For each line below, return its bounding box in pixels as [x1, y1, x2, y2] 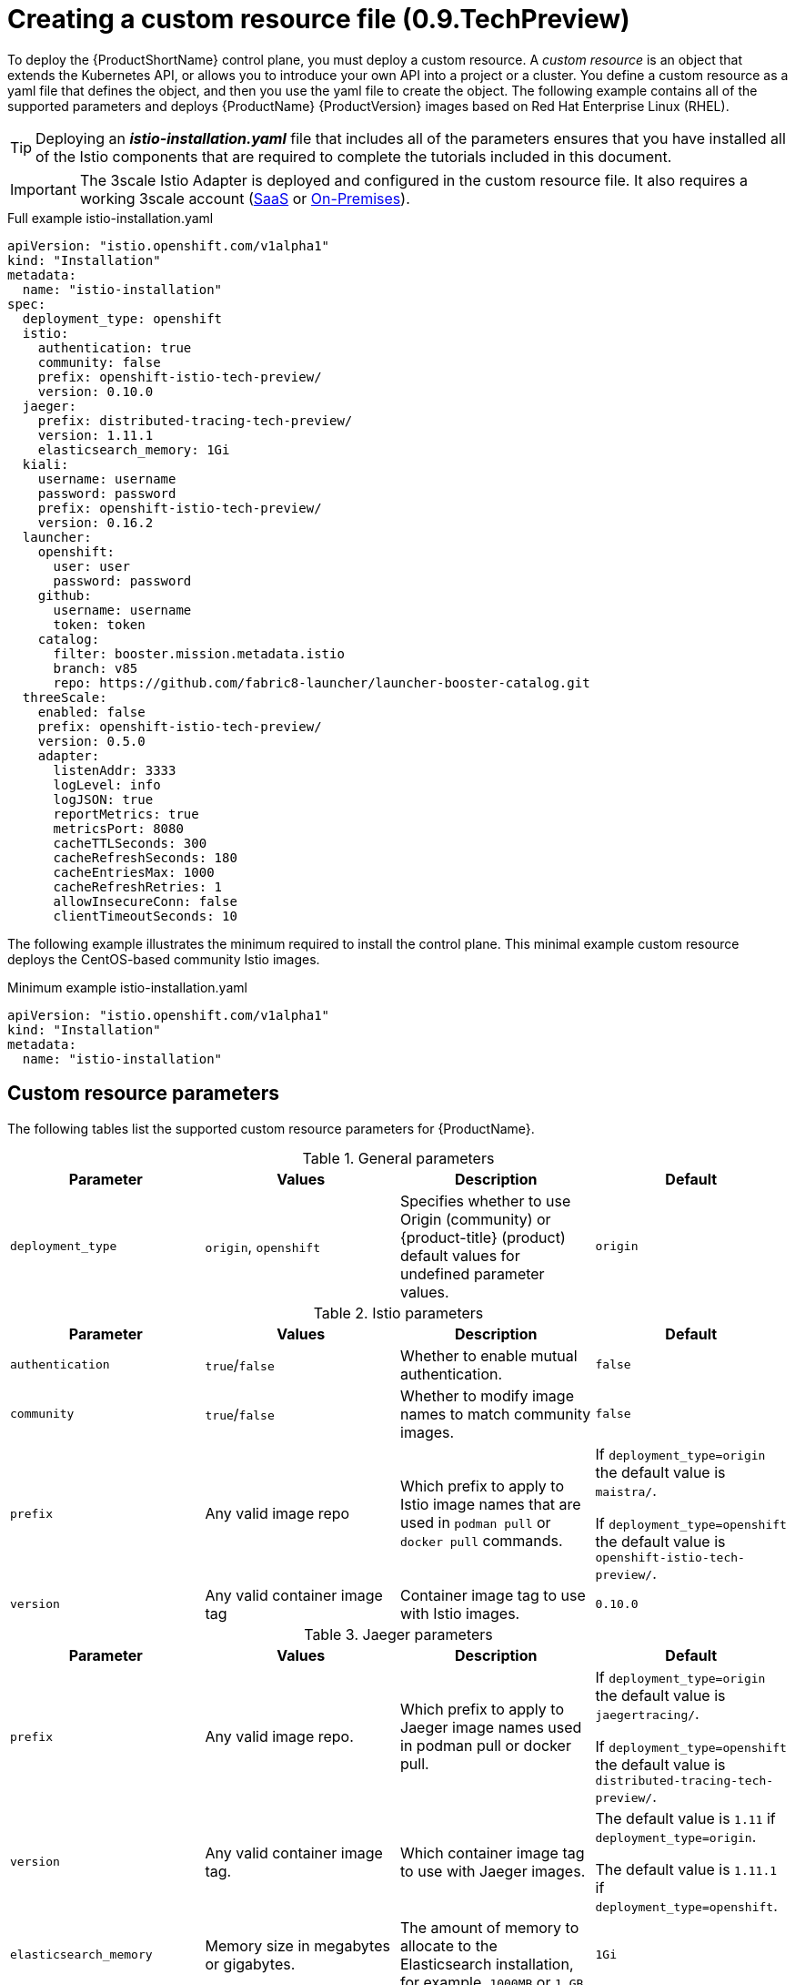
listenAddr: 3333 [53, 762, 176, 778]
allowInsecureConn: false [53, 893, 237, 909]
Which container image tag [400, 1843, 585, 1862]
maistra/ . [595, 1481, 657, 1500]
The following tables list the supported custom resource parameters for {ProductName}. [7, 1120, 535, 1136]
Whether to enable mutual [400, 1346, 578, 1365]
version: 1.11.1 [37, 427, 154, 443]
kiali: [22, 456, 69, 472]
